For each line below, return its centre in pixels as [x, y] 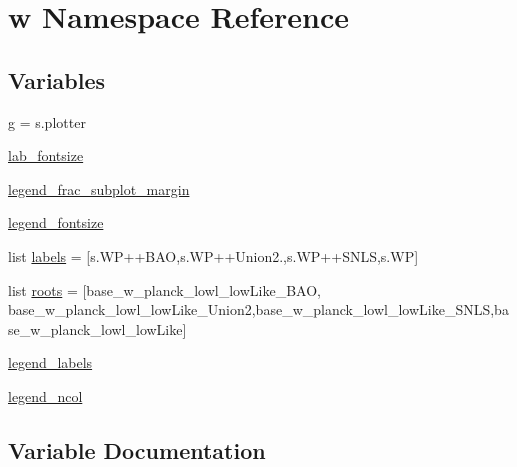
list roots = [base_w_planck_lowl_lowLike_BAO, [164, 289]
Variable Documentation [137, 449]
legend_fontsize [56, 222]
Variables [57, 79]
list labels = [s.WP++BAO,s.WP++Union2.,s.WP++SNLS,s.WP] [213, 255]
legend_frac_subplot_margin [99, 188]
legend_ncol [45, 395]
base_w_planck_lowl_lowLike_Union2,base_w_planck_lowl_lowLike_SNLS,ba [258, 309]
